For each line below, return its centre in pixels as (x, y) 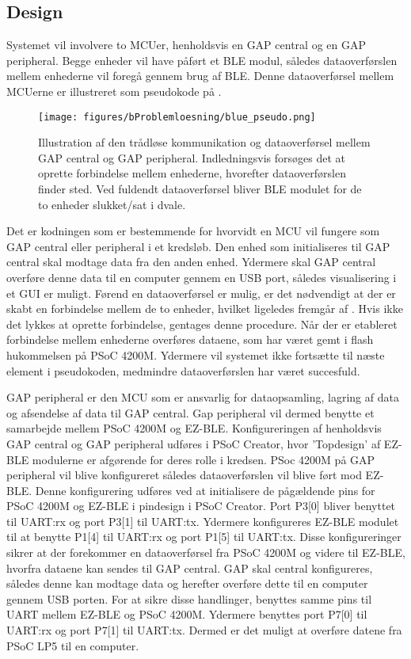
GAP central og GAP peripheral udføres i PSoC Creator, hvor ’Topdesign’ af (194, 443)
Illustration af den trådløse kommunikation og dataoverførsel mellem (204, 142)
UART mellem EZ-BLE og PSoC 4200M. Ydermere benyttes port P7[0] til (187, 614)
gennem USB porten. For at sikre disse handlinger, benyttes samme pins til (189, 598)
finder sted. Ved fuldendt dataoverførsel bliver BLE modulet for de (200, 189)
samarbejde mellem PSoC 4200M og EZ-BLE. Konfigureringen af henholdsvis (194, 428)
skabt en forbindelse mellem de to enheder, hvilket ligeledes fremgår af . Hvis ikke (205, 309)
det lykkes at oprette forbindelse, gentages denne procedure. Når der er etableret (202, 324)
